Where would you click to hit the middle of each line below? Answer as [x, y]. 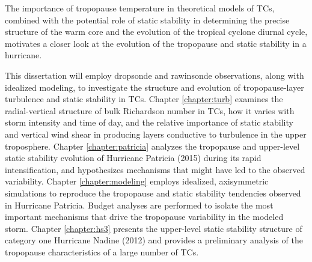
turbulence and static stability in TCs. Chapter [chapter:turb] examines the [144, 99]
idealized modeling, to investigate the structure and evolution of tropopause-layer [154, 87]
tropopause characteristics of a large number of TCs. [102, 251]
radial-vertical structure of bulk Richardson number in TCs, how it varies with [150, 110]
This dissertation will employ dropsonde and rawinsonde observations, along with [154, 75]
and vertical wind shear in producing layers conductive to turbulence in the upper [156, 134]
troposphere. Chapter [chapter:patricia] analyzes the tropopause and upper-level [152, 146]
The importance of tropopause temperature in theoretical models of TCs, [140, 8]
